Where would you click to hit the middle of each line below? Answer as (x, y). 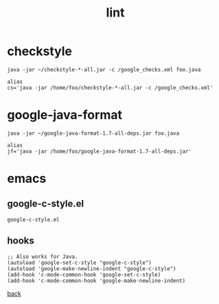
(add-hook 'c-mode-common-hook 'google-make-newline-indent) (96, 281)
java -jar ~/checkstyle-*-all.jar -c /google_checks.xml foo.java (104, 69)
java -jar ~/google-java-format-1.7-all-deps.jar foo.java (93, 133)
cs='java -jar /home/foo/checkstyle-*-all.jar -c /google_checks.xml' (110, 87)
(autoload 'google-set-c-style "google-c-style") (80, 263)
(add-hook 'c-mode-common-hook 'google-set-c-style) (84, 274)
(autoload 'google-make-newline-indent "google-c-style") (92, 269)
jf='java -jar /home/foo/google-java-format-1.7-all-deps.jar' (100, 151)
